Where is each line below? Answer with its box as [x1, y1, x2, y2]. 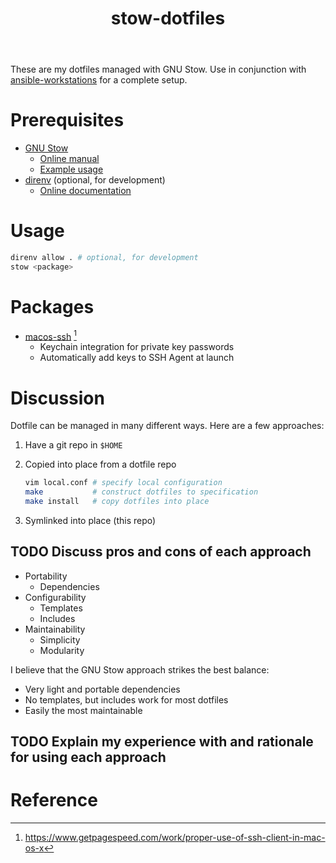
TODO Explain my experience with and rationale [10, 733, 314, 751]
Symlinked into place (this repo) [24, 514, 157, 526]
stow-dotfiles [110, 7, 226, 30]
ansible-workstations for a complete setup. [10, 74, 188, 86]
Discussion [10, 387, 105, 409]
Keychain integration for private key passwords [39, 341, 235, 353]
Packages [10, 296, 95, 318]
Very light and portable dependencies [24, 683, 181, 695]
